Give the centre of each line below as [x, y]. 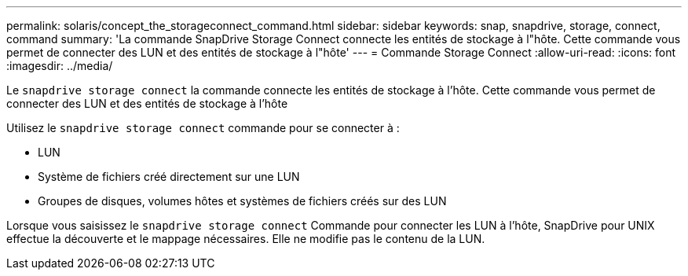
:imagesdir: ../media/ [60, 66]
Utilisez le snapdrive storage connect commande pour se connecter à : [203, 128]
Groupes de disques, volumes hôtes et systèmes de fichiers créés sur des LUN [242, 201]
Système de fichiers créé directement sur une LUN [169, 177]
